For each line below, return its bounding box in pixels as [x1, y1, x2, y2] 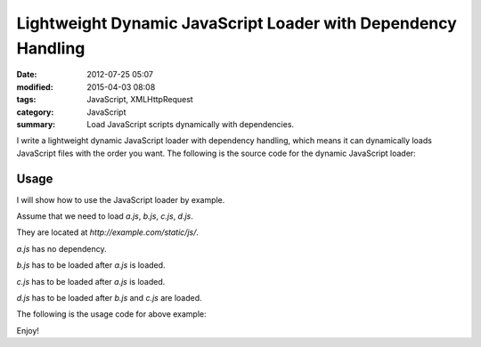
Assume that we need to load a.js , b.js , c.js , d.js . [16, 210, 193, 222]
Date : [16, 69, 37, 80]
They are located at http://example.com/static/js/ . [16, 227, 200, 238]
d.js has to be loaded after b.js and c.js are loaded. [16, 292, 202, 303]
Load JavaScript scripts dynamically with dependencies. [86, 118, 294, 129]
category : [16, 107, 54, 117]
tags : [16, 94, 37, 105]
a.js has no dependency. [16, 243, 107, 254]
